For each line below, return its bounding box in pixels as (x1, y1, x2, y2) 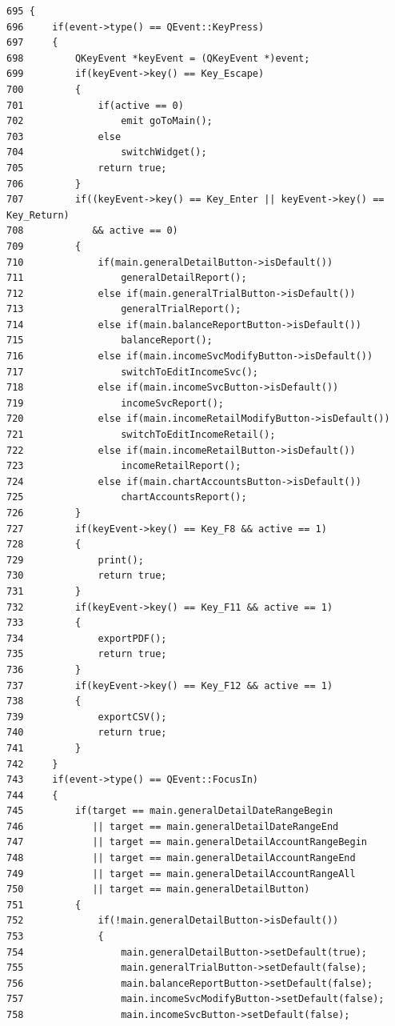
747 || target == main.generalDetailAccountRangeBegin (6, 836, 368, 848)
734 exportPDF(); (6, 632, 167, 644)
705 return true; (6, 162, 167, 174)
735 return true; (6, 648, 167, 660)
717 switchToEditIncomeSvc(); (6, 366, 258, 378)
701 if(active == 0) (6, 99, 184, 111)
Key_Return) (6, 209, 70, 221)
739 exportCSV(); (6, 711, 167, 723)
